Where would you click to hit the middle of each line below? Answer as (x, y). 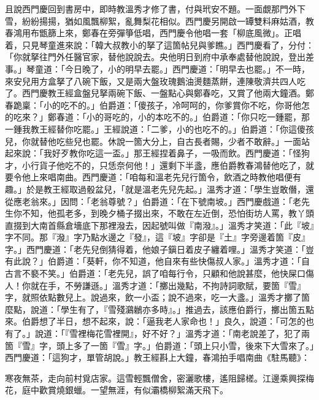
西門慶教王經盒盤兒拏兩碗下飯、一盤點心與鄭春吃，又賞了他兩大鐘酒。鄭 (168, 93)
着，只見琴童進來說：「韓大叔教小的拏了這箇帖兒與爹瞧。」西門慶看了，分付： (159, 44)
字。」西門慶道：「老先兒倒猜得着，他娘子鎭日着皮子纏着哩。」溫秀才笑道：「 (155, 249)
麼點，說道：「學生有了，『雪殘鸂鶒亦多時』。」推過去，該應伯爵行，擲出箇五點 (159, 309)
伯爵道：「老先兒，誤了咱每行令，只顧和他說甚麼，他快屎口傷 (191, 273)
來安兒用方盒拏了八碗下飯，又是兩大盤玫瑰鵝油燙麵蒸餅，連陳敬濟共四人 (151, 81)
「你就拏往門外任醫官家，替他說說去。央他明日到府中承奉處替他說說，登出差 (159, 57)
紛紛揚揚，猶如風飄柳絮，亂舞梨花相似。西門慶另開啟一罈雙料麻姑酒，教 (168, 21)
